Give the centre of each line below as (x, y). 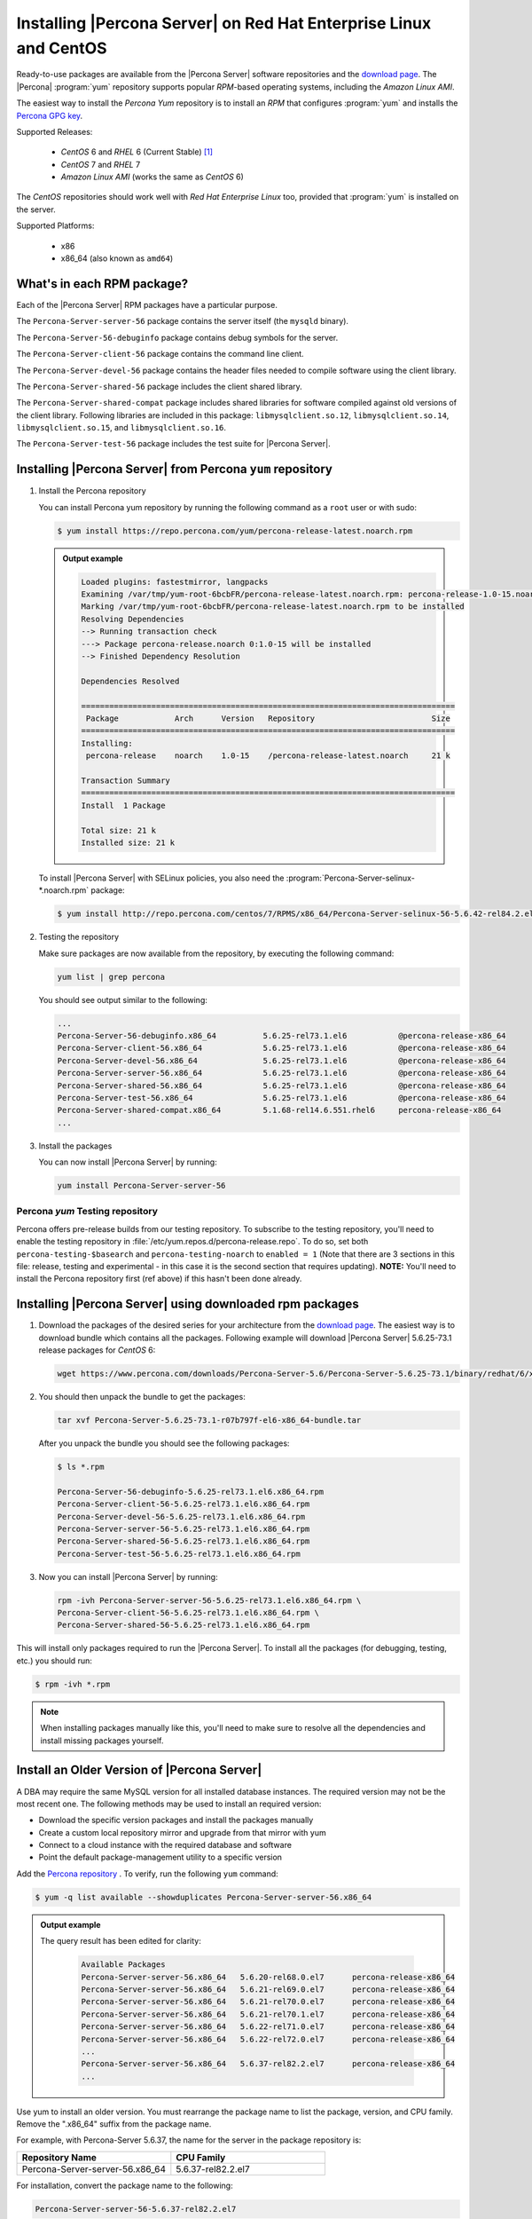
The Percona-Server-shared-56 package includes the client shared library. (160, 386)
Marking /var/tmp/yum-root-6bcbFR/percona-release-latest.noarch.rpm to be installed (273, 607)
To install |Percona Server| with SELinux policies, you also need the (161, 878)
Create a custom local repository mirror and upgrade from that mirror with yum (183, 1832)
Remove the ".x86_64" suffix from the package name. (114, 2124)
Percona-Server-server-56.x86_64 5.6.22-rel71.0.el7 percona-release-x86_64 (268, 2027)
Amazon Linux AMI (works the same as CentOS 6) (152, 177)
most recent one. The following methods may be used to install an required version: (169, 1804)
